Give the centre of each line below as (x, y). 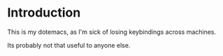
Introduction (44, 13)
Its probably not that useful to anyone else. (69, 45)
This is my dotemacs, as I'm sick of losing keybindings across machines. (112, 32)
